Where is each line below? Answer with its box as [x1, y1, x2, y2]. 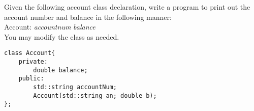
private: [18, 58, 48, 66]
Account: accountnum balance [4, 21, 96, 32]
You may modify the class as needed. [4, 31, 119, 42]
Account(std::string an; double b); [33, 92, 157, 99]
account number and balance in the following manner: [4, 11, 172, 22]
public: [18, 75, 44, 82]
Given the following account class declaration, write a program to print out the [4, 2, 250, 12]
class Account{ [4, 49, 55, 57]
